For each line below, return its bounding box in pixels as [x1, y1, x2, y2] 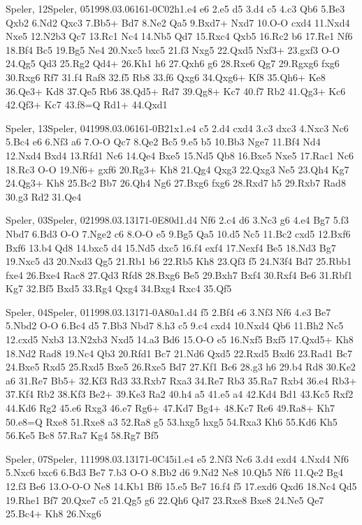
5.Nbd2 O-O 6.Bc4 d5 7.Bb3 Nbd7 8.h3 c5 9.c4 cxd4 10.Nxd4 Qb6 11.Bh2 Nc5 [6, 318, 344, 333]
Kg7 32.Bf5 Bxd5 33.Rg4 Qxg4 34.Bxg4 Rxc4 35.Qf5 [6, 281, 232, 296]
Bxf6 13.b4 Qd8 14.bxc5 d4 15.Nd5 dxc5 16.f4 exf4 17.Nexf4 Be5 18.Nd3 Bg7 [6, 240, 336, 254]
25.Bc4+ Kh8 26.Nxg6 [6, 506, 101, 521]
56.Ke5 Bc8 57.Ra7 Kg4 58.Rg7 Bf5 [6, 428, 159, 443]
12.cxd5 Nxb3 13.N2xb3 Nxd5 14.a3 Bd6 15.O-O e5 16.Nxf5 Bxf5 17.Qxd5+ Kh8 [6, 332, 354, 347]
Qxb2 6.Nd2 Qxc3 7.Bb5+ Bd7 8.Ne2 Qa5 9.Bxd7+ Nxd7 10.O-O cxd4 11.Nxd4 [6, 15, 350, 29]
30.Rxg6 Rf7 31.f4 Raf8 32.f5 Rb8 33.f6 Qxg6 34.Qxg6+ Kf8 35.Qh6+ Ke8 [6, 69, 326, 84]
